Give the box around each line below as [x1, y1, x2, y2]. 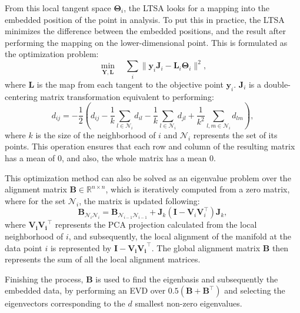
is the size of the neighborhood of [35, 128, 156, 141]
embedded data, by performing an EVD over [5, 284, 166, 297]
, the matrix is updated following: [79, 194, 200, 207]
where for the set [5, 194, 66, 207]
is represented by [50, 241, 112, 254]
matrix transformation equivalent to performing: [40, 90, 214, 102]
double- [264, 78, 291, 90]
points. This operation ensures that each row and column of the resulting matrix [5, 140, 295, 152]
